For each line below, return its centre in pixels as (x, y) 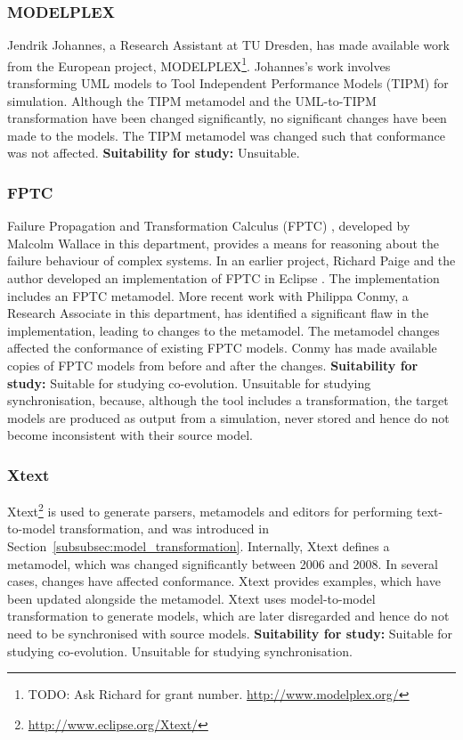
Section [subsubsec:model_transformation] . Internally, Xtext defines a (199, 546)
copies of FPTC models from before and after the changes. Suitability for (213, 365)
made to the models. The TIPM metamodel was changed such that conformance (226, 135)
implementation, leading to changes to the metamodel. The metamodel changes (223, 330)
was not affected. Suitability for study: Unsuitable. (154, 153)
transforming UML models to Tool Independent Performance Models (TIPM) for (228, 83)
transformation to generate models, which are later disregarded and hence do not (228, 616)
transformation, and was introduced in (164, 529)
